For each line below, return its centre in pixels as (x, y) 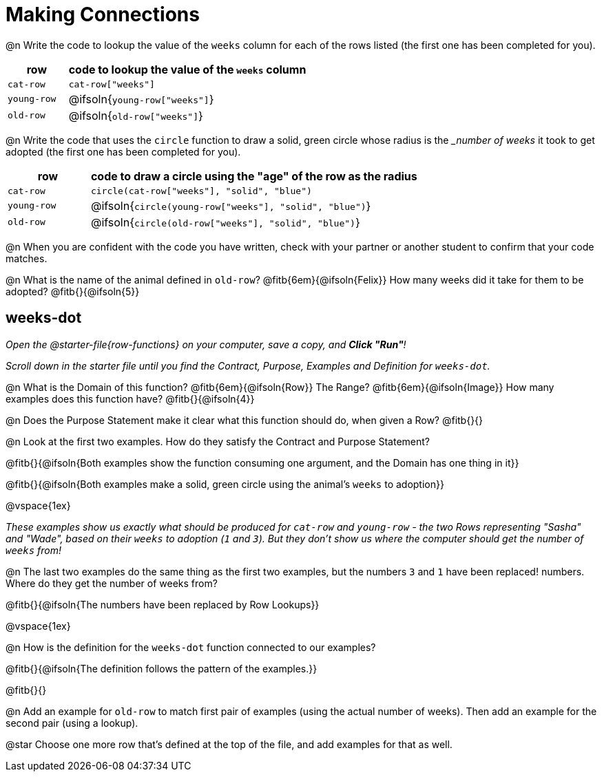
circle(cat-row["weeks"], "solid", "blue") (201, 191)
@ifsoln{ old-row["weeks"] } (136, 115)
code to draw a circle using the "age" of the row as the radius (254, 176)
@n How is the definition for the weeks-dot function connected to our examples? (191, 647)
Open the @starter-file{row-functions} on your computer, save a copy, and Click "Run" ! (206, 344)
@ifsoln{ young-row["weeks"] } (141, 99)
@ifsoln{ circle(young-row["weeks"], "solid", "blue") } (231, 205)
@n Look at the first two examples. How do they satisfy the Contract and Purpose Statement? (218, 441)
